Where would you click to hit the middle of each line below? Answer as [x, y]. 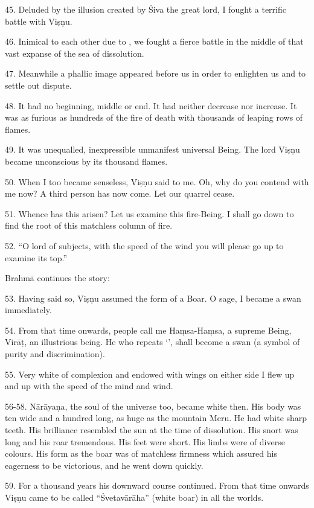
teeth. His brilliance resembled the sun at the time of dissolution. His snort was [152, 430]
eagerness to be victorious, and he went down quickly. [104, 465]
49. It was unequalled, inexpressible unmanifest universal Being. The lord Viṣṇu [152, 149]
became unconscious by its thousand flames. [86, 161]
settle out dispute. [38, 85]
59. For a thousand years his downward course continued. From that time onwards [157, 485]
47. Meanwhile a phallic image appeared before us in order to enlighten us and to [155, 73]
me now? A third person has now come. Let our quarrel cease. [120, 193]
